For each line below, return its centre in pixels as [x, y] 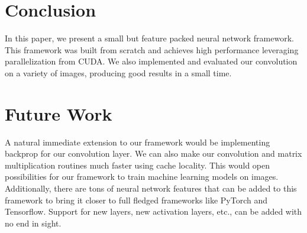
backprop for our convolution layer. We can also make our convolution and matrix [153, 153]
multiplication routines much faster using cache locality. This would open [138, 165]
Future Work [59, 113]
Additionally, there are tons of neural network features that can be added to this [151, 188]
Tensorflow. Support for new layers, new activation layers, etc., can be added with [153, 211]
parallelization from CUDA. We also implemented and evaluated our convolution [151, 61]
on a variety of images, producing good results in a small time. [118, 72]
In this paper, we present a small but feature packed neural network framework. [149, 38]
